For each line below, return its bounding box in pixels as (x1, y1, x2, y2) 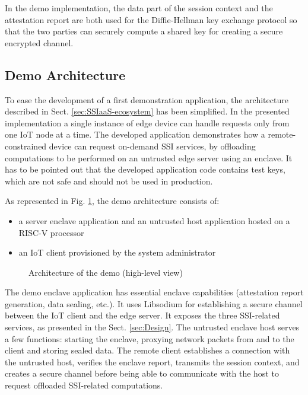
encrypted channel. (5, 36, 74, 49)
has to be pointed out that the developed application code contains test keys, (5, 163, 285, 176)
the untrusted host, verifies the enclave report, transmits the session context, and (5, 355, 300, 368)
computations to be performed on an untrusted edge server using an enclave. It (5, 151, 293, 164)
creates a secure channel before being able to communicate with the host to (5, 367, 279, 380)
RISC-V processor (18, 226, 84, 238)
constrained (5, 139, 47, 152)
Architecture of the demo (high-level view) (28, 266, 183, 278)
